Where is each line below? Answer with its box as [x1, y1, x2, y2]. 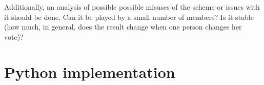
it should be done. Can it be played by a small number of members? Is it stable [4, 11, 254, 22]
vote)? [4, 31, 24, 42]
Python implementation [4, 61, 175, 82]
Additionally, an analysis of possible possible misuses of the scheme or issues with [4, 2, 260, 12]
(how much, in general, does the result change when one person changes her [4, 21, 242, 32]
